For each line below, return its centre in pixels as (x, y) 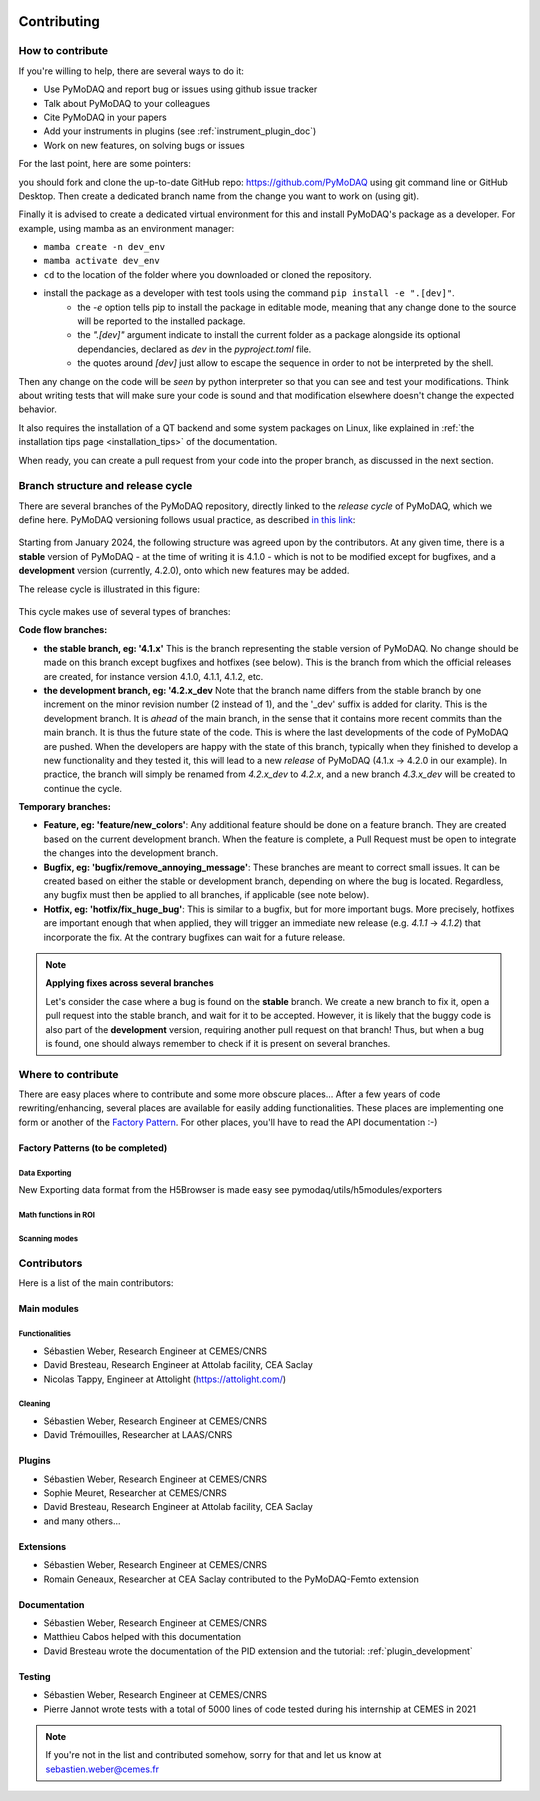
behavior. (37, 409)
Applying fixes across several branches (129, 983)
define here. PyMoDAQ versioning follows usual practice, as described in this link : (187, 520)
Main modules (48, 1309)
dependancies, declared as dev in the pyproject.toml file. (194, 349)
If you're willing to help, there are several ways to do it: (131, 71)
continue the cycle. (83, 788)
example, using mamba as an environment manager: (126, 228)
